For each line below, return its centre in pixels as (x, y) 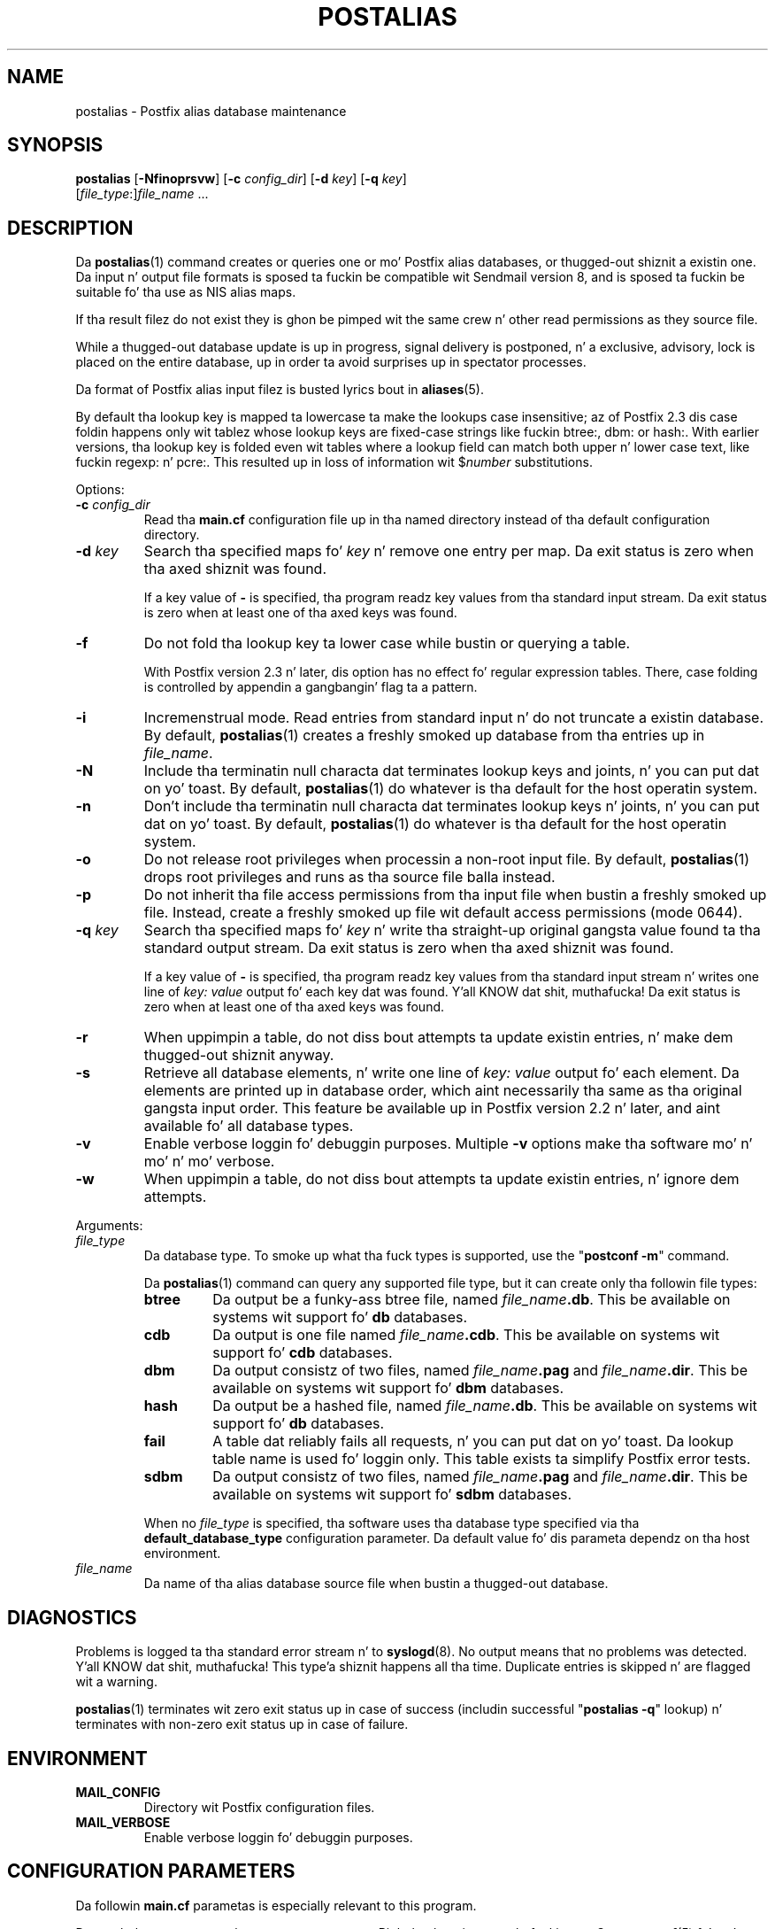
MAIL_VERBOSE (123, 1822)
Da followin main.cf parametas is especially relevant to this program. (276, 1905)
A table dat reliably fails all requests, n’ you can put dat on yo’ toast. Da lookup (473, 1441)
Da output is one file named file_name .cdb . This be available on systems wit (466, 1335)
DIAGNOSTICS (72, 1617)
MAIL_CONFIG (118, 1792)
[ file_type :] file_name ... (142, 194)
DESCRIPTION (70, 228)
